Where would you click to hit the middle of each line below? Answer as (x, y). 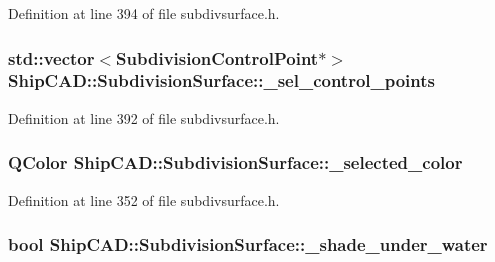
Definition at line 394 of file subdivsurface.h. (144, 13)
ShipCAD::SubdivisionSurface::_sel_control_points (222, 80)
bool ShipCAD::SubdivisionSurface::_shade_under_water (248, 244)
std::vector (51, 57)
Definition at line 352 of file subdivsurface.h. (144, 199)
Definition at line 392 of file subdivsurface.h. (144, 117)
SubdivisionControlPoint (217, 57)
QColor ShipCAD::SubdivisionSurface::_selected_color (235, 162)
